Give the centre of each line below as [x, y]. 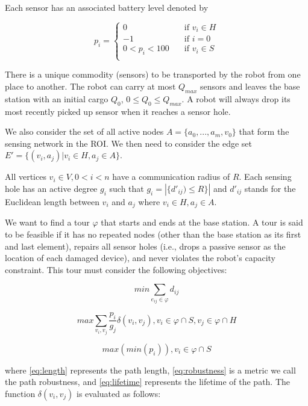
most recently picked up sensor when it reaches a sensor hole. [118, 111]
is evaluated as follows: [119, 393]
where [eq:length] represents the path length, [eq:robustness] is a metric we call [150, 370]
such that [127, 189]
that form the [264, 131]
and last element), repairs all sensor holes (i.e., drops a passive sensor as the [145, 246]
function [20, 393]
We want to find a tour [47, 222]
